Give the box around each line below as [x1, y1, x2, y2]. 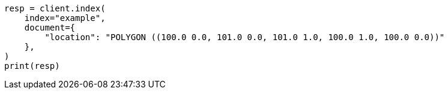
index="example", [24, 13, 106, 23]
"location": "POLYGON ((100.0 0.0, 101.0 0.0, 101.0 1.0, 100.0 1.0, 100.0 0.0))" [44, 32, 445, 42]
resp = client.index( [4, 4, 106, 13]
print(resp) [4, 61, 60, 71]
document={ [24, 23, 76, 32]
